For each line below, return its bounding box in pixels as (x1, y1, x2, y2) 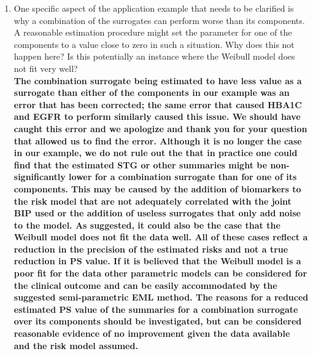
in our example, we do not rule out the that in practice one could (14, 146, 298, 159)
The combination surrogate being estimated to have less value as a (14, 74, 302, 87)
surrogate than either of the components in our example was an (14, 86, 290, 99)
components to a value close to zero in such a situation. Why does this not (14, 37, 295, 50)
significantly (14, 170, 66, 183)
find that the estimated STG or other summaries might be (14, 158, 268, 171)
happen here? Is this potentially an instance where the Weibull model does (14, 50, 295, 63)
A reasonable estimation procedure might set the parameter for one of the (14, 26, 292, 39)
